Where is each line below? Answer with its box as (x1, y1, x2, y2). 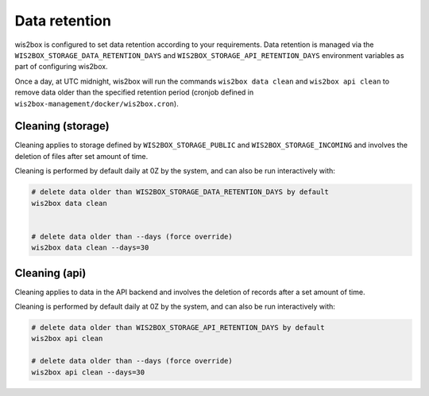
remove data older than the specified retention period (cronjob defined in (14, 87, 254, 97)
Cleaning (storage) (14, 119, 110, 133)
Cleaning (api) (14, 266, 87, 280)
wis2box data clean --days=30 (31, 243, 149, 252)
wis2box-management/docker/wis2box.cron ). (14, 99, 179, 108)
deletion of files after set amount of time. (14, 151, 149, 161)
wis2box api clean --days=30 (31, 367, 145, 377)
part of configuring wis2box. (14, 62, 108, 72)
